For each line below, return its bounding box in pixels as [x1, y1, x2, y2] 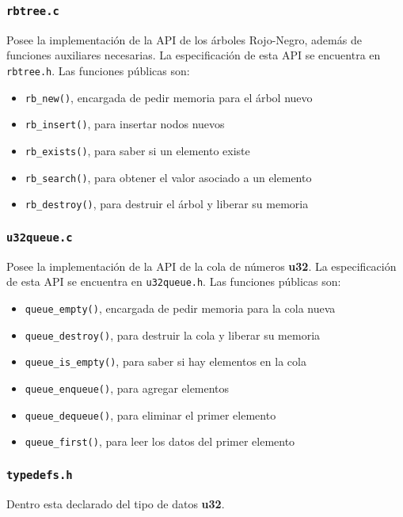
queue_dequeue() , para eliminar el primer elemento [25, 406, 276, 423]
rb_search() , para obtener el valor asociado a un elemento [25, 169, 312, 185]
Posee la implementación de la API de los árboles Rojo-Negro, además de [6, 31, 362, 48]
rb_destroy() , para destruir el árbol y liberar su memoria [25, 196, 309, 212]
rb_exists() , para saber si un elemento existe [25, 142, 250, 158]
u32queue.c [6, 230, 73, 244]
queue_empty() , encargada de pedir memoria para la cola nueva [25, 299, 336, 316]
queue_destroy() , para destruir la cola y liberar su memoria [25, 326, 321, 343]
